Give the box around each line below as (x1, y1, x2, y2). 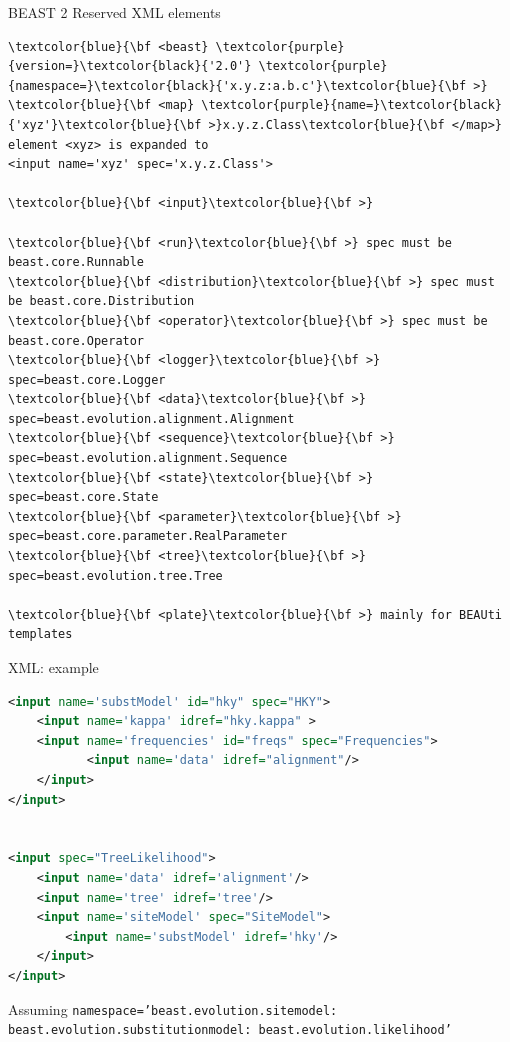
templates (8, 627, 73, 642)
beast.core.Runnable (8, 255, 145, 270)
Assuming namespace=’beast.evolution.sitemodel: (8, 998, 338, 1019)
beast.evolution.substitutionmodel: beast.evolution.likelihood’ (8, 1023, 452, 1038)
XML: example (8, 657, 99, 677)
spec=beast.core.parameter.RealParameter (8, 529, 288, 544)
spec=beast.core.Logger (8, 372, 166, 387)
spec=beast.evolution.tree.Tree (8, 568, 223, 583)
